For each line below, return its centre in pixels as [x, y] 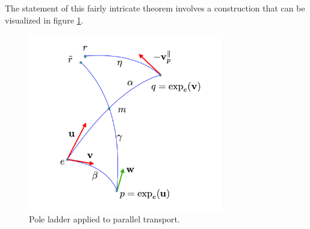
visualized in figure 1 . [44, 20]
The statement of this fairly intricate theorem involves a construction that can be [155, 8]
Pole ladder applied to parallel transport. [104, 219]
